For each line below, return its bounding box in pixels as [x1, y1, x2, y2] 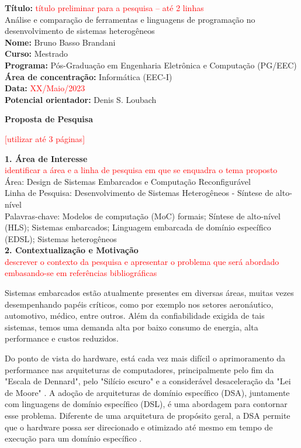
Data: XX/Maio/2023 [5, 82, 85, 94]
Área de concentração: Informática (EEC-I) [5, 70, 172, 82]
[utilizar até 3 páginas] [5, 132, 85, 144]
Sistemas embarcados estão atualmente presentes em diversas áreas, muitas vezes [5, 287, 294, 299]
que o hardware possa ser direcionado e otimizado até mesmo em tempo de [5, 421, 273, 433]
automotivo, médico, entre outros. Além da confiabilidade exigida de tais [5, 309, 265, 322]
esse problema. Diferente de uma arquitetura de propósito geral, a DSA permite [5, 409, 290, 421]
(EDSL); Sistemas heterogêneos [5, 232, 117, 244]
